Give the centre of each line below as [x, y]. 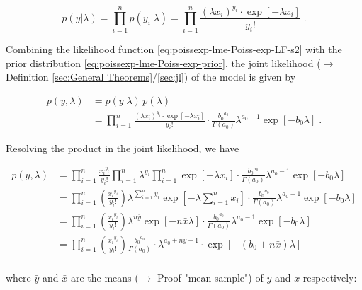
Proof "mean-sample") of [210, 277]
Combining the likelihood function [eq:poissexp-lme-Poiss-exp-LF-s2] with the [174, 49]
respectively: [330, 277]
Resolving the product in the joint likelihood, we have [123, 147]
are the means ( [104, 277]
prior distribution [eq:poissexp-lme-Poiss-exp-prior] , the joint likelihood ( [163, 63]
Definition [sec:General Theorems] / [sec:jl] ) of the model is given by [151, 77]
